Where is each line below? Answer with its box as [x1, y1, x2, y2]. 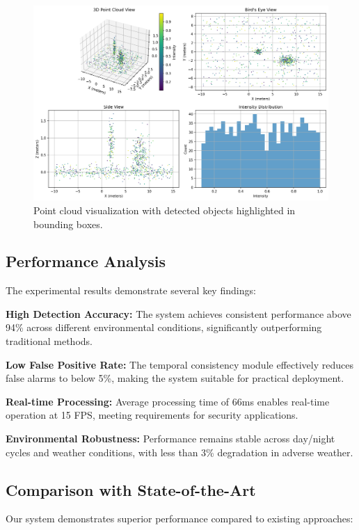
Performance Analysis [6, 250, 166, 272]
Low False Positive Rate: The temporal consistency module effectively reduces [6, 357, 353, 371]
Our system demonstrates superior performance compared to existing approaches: [6, 511, 353, 526]
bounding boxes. [33, 216, 103, 231]
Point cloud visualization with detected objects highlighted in [33, 202, 296, 217]
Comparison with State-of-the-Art [6, 479, 256, 500]
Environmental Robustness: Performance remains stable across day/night [6, 431, 335, 446]
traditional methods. [6, 334, 93, 348]
